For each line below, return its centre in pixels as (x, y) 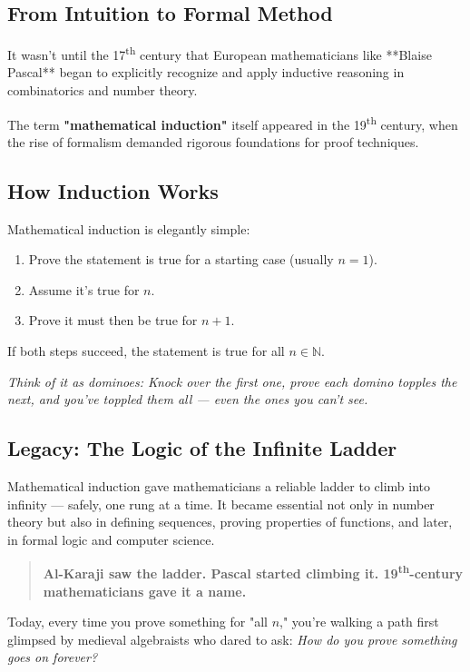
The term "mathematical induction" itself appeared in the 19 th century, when (233, 123)
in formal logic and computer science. (111, 539)
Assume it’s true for (84, 289)
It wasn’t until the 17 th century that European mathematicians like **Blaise (220, 53)
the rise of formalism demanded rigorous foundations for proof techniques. (213, 141)
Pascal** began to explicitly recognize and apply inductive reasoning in (206, 72)
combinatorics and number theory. (103, 90)
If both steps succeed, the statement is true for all (146, 351)
